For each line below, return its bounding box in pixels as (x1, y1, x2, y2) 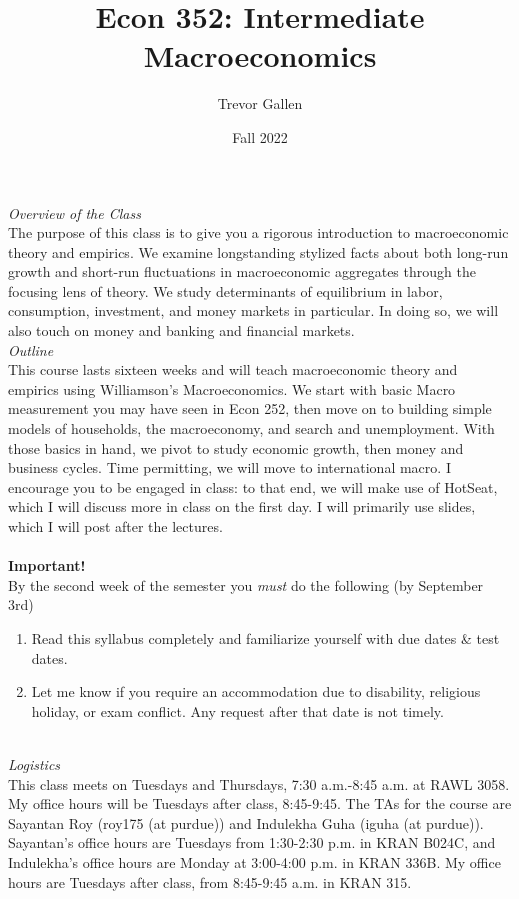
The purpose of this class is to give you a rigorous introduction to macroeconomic (8, 222, 509, 243)
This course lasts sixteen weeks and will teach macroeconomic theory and (8, 359, 458, 380)
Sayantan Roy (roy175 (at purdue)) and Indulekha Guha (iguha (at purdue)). (8, 812, 484, 833)
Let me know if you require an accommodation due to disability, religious (31, 681, 481, 702)
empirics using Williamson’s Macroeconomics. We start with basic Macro (8, 378, 456, 399)
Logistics (8, 753, 61, 774)
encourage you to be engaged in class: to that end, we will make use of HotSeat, (8, 476, 498, 497)
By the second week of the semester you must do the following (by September (8, 574, 484, 595)
